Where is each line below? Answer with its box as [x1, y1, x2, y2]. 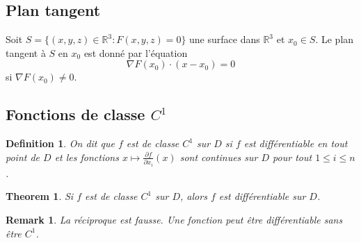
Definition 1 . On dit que [6, 136, 115, 151]
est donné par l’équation [83, 45, 188, 60]
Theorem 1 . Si [6, 189, 74, 203]
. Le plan [315, 32, 354, 47]
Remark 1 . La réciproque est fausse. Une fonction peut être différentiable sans [6, 212, 343, 226]
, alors [180, 189, 207, 203]
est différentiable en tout [243, 136, 348, 151]
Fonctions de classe [6, 103, 145, 125]
